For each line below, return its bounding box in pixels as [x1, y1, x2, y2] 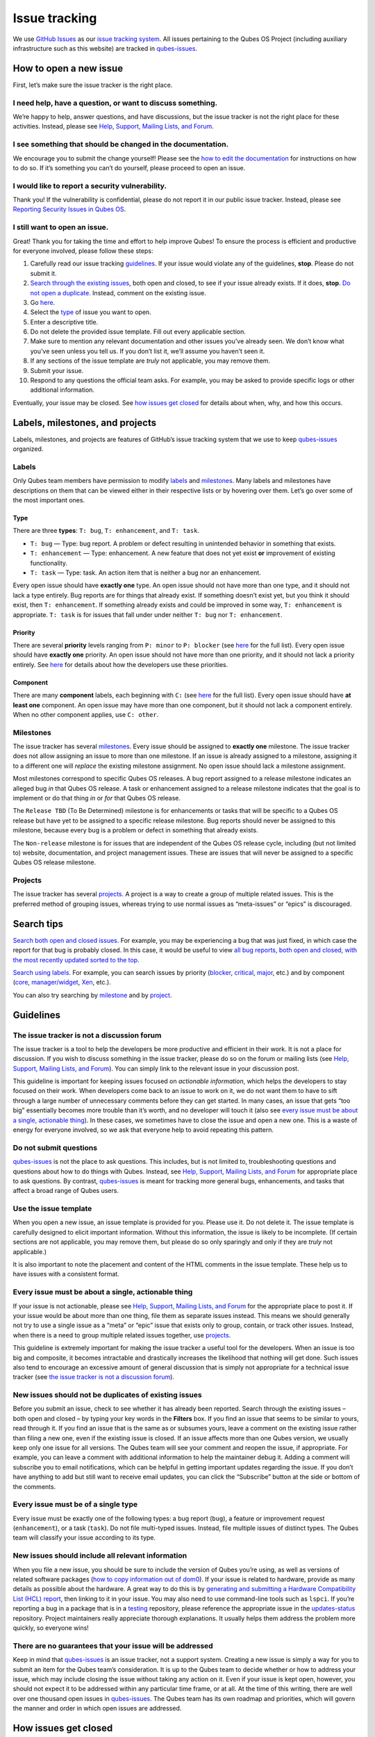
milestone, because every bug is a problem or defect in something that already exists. [12, 826, 258, 834]
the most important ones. [12, 496, 85, 504]
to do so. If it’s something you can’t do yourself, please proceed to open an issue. [12, 163, 246, 172]
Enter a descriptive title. [30, 318, 99, 326]
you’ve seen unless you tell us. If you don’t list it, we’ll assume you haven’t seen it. [30, 347, 265, 355]
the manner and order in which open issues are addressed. [12, 1704, 182, 1713]
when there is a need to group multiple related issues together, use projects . [12, 1331, 231, 1339]
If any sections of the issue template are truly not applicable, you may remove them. [30, 356, 271, 365]
